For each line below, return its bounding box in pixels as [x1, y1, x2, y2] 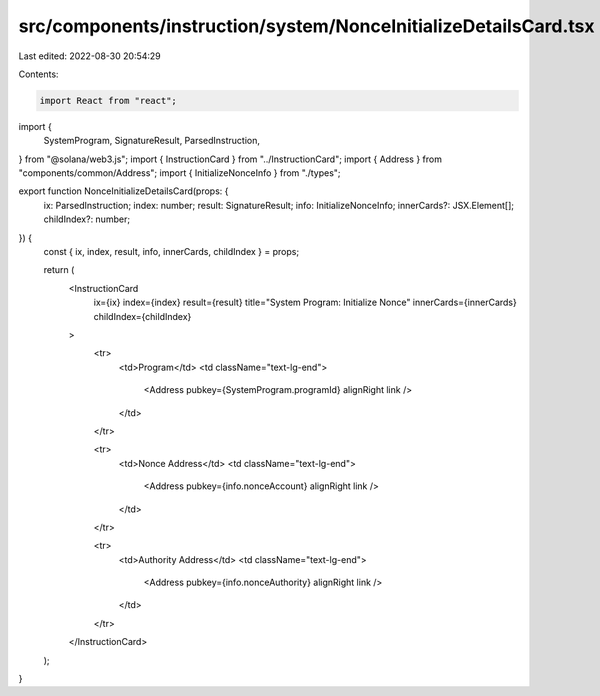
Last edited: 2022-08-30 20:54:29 [18, 50, 162, 62]
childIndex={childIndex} [93, 310, 192, 322]
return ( [43, 264, 75, 276]
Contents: [18, 68, 59, 80]
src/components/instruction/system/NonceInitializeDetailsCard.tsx [18, 15, 595, 37]
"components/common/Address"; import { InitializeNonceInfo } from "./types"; [18, 167, 341, 179]
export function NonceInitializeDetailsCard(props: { [18, 185, 229, 197]
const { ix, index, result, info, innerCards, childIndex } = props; [43, 246, 300, 258]
